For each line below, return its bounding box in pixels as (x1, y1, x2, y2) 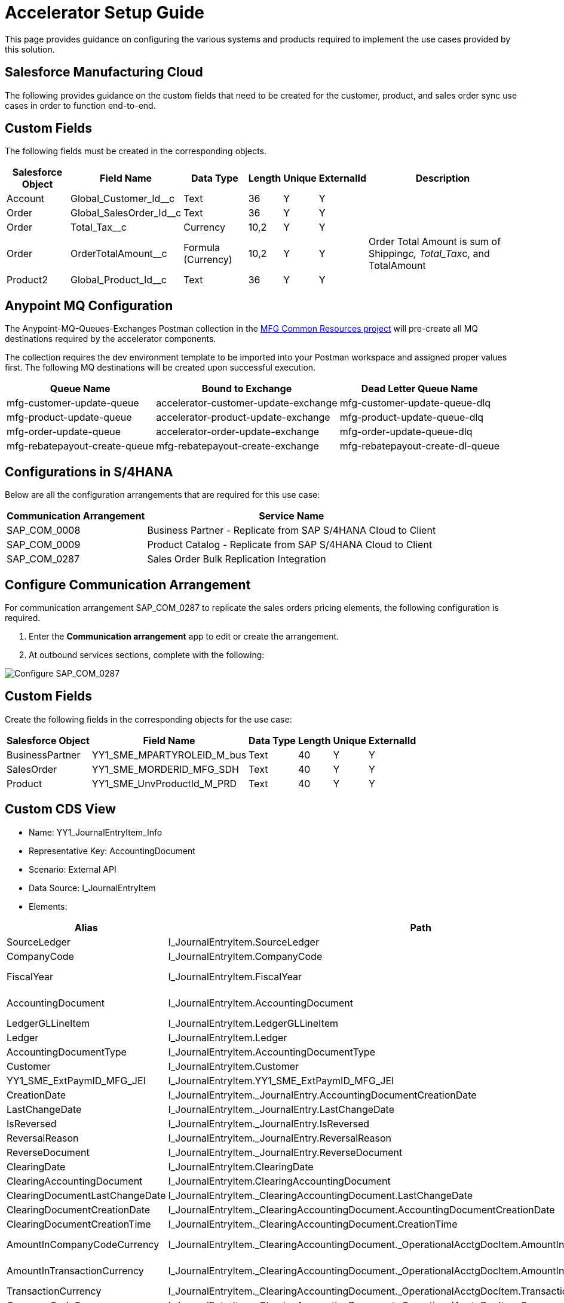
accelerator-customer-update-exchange (156, 397, 338, 409)
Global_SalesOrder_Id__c (70, 207, 182, 219)
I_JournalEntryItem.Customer (168, 1060, 299, 1072)
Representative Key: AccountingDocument (29, 845, 195, 856)
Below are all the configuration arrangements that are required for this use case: (5, 490, 320, 500)
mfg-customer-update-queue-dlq (339, 397, 491, 409)
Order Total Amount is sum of (369, 235, 501, 248)
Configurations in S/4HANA (5, 464, 173, 479)
